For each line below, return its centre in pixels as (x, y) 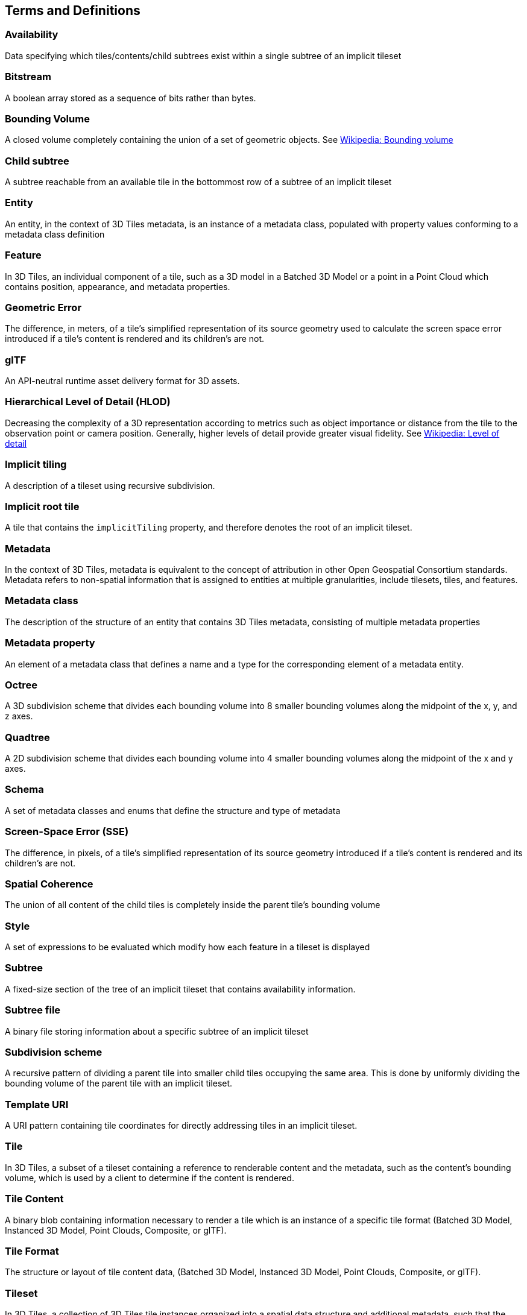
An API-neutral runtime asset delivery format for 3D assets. (122, 381)
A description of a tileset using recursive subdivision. (110, 485)
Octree (21, 685)
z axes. (19, 716)
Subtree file (33, 1010)
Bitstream (28, 77)
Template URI (37, 1104)
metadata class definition (55, 234)
